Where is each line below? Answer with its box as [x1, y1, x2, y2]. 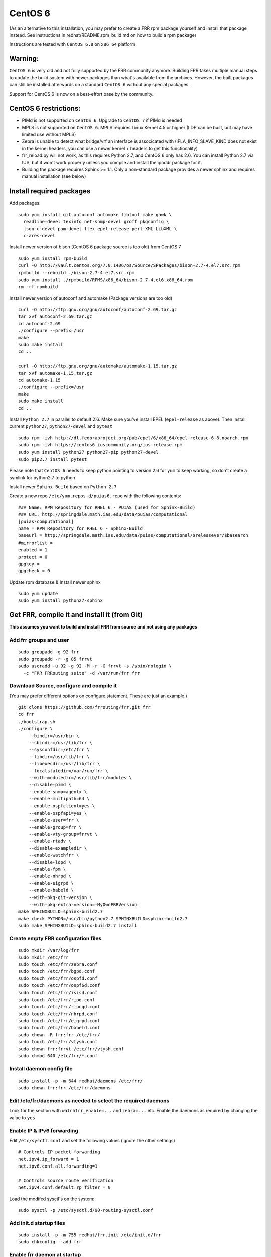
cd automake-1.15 [18, 377, 61, 383]
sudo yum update [18, 591, 58, 597]
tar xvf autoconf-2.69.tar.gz [18, 314, 93, 319]
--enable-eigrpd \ [28, 880, 74, 886]
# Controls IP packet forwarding [18, 1149, 100, 1155]
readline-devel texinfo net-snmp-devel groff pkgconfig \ [23, 219, 169, 225]
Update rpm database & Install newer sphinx [9, 579, 101, 585]
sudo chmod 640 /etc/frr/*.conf [18, 1053, 98, 1058]
